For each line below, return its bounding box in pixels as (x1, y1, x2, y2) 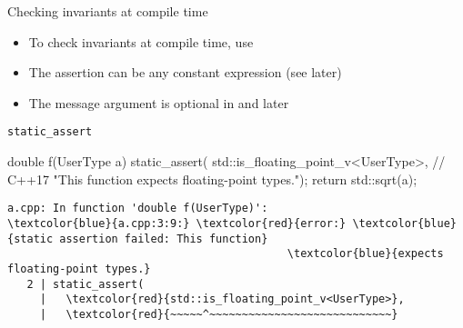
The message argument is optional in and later (28, 93, 289, 112)
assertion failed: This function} (59, 232, 268, 245)
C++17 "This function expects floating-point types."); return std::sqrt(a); (7, 169, 418, 188)
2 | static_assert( (26, 277, 145, 291)
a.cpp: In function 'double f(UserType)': (7, 202, 268, 215)
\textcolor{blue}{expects (287, 247, 444, 261)
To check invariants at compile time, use (28, 32, 254, 51)
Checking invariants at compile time (7, 2, 208, 20)
